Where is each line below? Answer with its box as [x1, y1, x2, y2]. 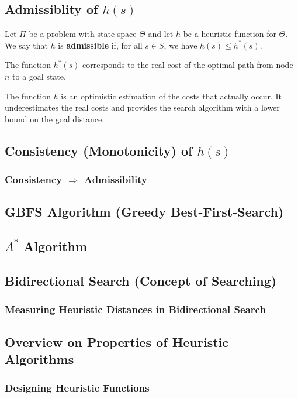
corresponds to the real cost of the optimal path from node [82, 59, 293, 71]
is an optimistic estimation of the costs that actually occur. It [61, 90, 282, 102]
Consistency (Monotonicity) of [5, 141, 193, 159]
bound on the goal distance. [5, 112, 105, 125]
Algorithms [5, 349, 74, 368]
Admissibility [84, 172, 147, 187]
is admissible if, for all [58, 39, 143, 51]
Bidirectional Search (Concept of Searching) [5, 271, 277, 289]
